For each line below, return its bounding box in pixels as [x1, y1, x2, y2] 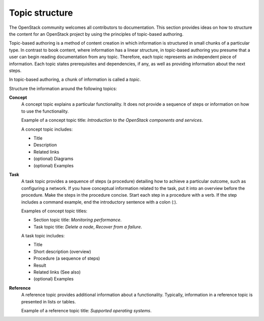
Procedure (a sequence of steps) [33, 255, 100, 261]
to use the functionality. [21, 108, 69, 114]
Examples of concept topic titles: [21, 208, 88, 214]
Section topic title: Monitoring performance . [33, 217, 122, 223]
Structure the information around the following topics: [9, 86, 117, 92]
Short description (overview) [33, 249, 91, 254]
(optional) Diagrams [33, 156, 73, 161]
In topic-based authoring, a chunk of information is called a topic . [9, 76, 141, 83]
